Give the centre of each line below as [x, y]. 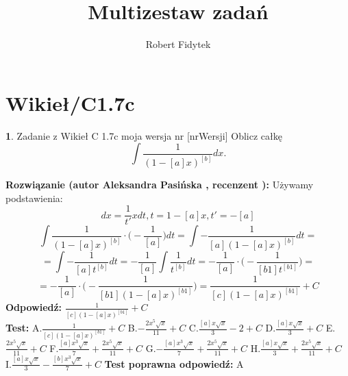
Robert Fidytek [178, 44]
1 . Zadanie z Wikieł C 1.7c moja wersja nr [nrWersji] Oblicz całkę [144, 135]
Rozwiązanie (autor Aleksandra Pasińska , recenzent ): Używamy [160, 185]
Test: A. [24, 328]
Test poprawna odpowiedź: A [174, 363]
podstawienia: [34, 198]
